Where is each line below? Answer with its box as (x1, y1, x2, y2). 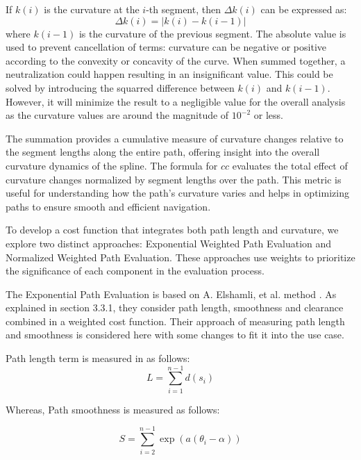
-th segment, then (146, 2, 221, 16)
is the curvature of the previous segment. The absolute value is (78, 26, 346, 40)
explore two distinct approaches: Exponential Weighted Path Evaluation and (6, 236, 332, 250)
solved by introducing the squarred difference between (6, 80, 235, 95)
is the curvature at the (44, 2, 140, 16)
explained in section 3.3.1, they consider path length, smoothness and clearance (6, 300, 344, 315)
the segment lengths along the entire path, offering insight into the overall (6, 145, 320, 159)
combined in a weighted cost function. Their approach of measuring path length (6, 313, 345, 328)
